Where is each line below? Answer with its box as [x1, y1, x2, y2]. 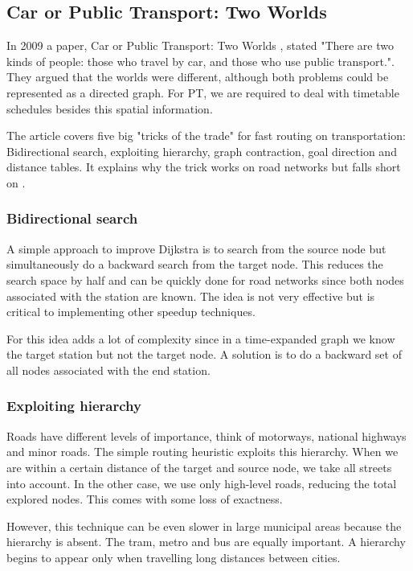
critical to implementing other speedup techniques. [6, 303, 256, 320]
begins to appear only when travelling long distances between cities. [6, 548, 341, 565]
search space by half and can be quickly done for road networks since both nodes [6, 271, 404, 288]
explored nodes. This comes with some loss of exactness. [6, 491, 283, 507]
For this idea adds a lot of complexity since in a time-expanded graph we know [6, 330, 395, 347]
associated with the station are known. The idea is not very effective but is [6, 287, 375, 304]
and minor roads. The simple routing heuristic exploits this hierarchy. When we [6, 443, 399, 460]
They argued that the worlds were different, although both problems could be [6, 68, 389, 85]
